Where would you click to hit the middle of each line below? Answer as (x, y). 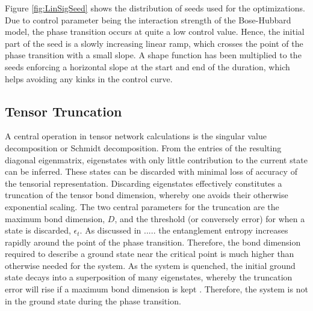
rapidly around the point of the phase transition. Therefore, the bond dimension (153, 242)
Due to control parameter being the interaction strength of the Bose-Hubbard (148, 20)
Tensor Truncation (64, 111)
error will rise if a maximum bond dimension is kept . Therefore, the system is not (156, 289)
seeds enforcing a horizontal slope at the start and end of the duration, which (147, 66)
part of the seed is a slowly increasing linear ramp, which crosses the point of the (154, 43)
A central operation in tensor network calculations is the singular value (136, 136)
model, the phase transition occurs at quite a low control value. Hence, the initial (155, 32)
